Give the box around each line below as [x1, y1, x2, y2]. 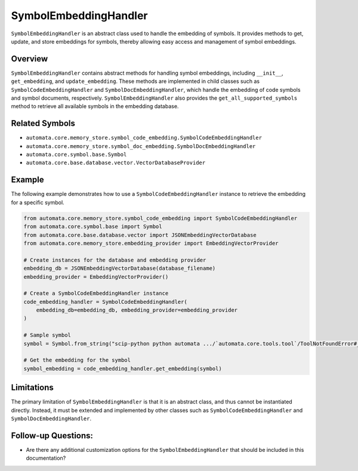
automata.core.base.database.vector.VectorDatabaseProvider [26, 159, 206, 167]
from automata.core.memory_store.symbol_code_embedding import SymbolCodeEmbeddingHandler [23, 215, 298, 221]
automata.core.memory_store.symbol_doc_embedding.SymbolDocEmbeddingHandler [26, 143, 256, 149]
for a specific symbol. [11, 199, 65, 206]
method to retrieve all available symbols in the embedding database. [11, 103, 179, 110]
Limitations [11, 383, 54, 393]
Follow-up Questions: [11, 430, 94, 441]
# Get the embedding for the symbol [23, 357, 131, 364]
